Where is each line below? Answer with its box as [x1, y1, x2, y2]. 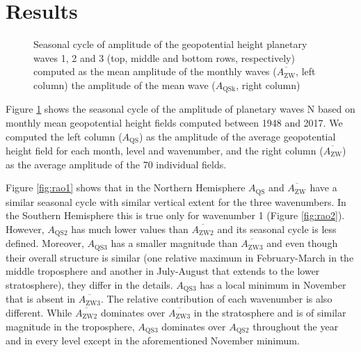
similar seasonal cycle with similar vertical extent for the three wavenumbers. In [6, 194, 346, 209]
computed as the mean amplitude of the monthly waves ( [33, 64, 277, 79]
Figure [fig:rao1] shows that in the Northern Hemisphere [6, 180, 246, 195]
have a [310, 180, 337, 195]
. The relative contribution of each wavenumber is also [101, 291, 332, 306]
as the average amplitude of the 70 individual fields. [6, 157, 227, 171]
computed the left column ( [6, 129, 122, 143]
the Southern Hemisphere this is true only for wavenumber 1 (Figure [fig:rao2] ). [6, 208, 345, 223]
